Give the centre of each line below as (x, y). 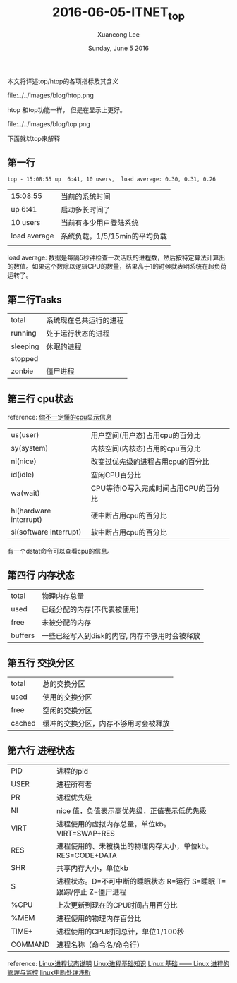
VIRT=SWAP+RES (85, 834)
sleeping (25, 346)
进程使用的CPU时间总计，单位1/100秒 (120, 932)
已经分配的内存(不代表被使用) (90, 609)
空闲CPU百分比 (116, 475)
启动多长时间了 (86, 210)
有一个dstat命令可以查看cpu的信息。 (60, 551)
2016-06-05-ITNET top (119, 13)
